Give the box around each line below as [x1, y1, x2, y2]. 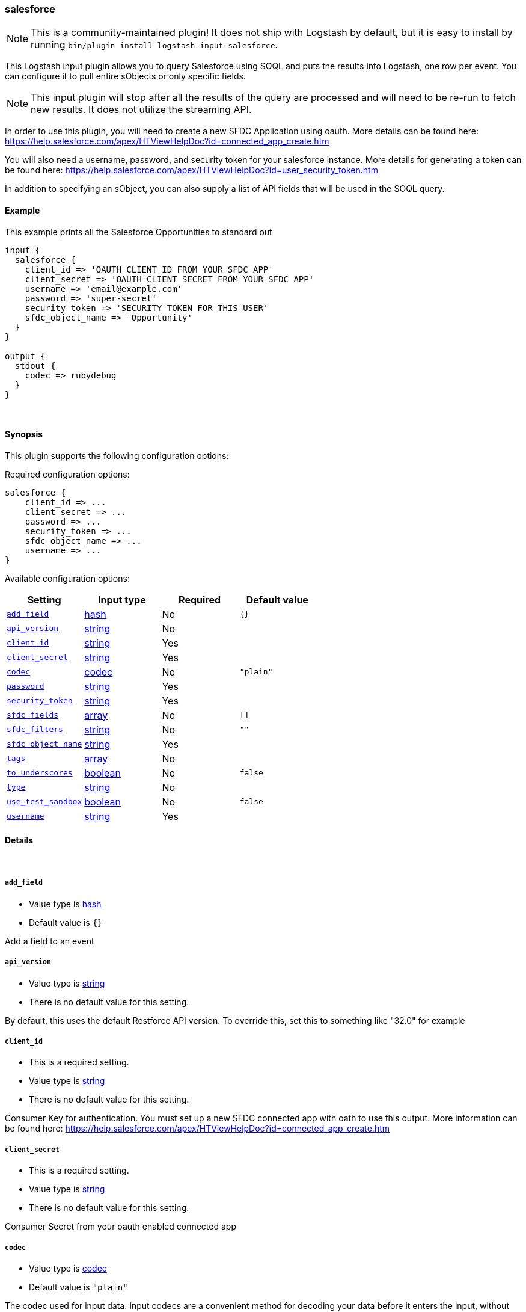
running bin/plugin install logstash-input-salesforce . [31, 38, 278, 51]
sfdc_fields [7, 710, 59, 720]
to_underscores [7, 768, 73, 778]
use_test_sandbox [7, 797, 82, 807]
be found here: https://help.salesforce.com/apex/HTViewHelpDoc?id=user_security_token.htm [5, 165, 378, 176]
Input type [98, 593, 146, 606]
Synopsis [5, 429, 43, 440]
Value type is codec [29, 1263, 107, 1274]
